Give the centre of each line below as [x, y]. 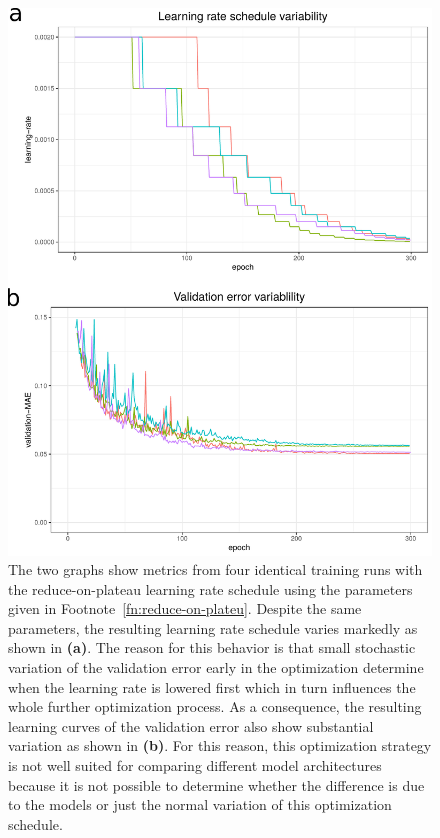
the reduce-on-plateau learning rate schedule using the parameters [210, 588]
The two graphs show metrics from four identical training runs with [215, 569]
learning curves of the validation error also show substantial [191, 725]
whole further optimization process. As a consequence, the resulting [215, 706]
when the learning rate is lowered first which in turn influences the [212, 686]
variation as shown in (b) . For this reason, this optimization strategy [220, 745]
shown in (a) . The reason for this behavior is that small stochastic [212, 647]
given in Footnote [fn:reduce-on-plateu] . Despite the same [185, 608]
